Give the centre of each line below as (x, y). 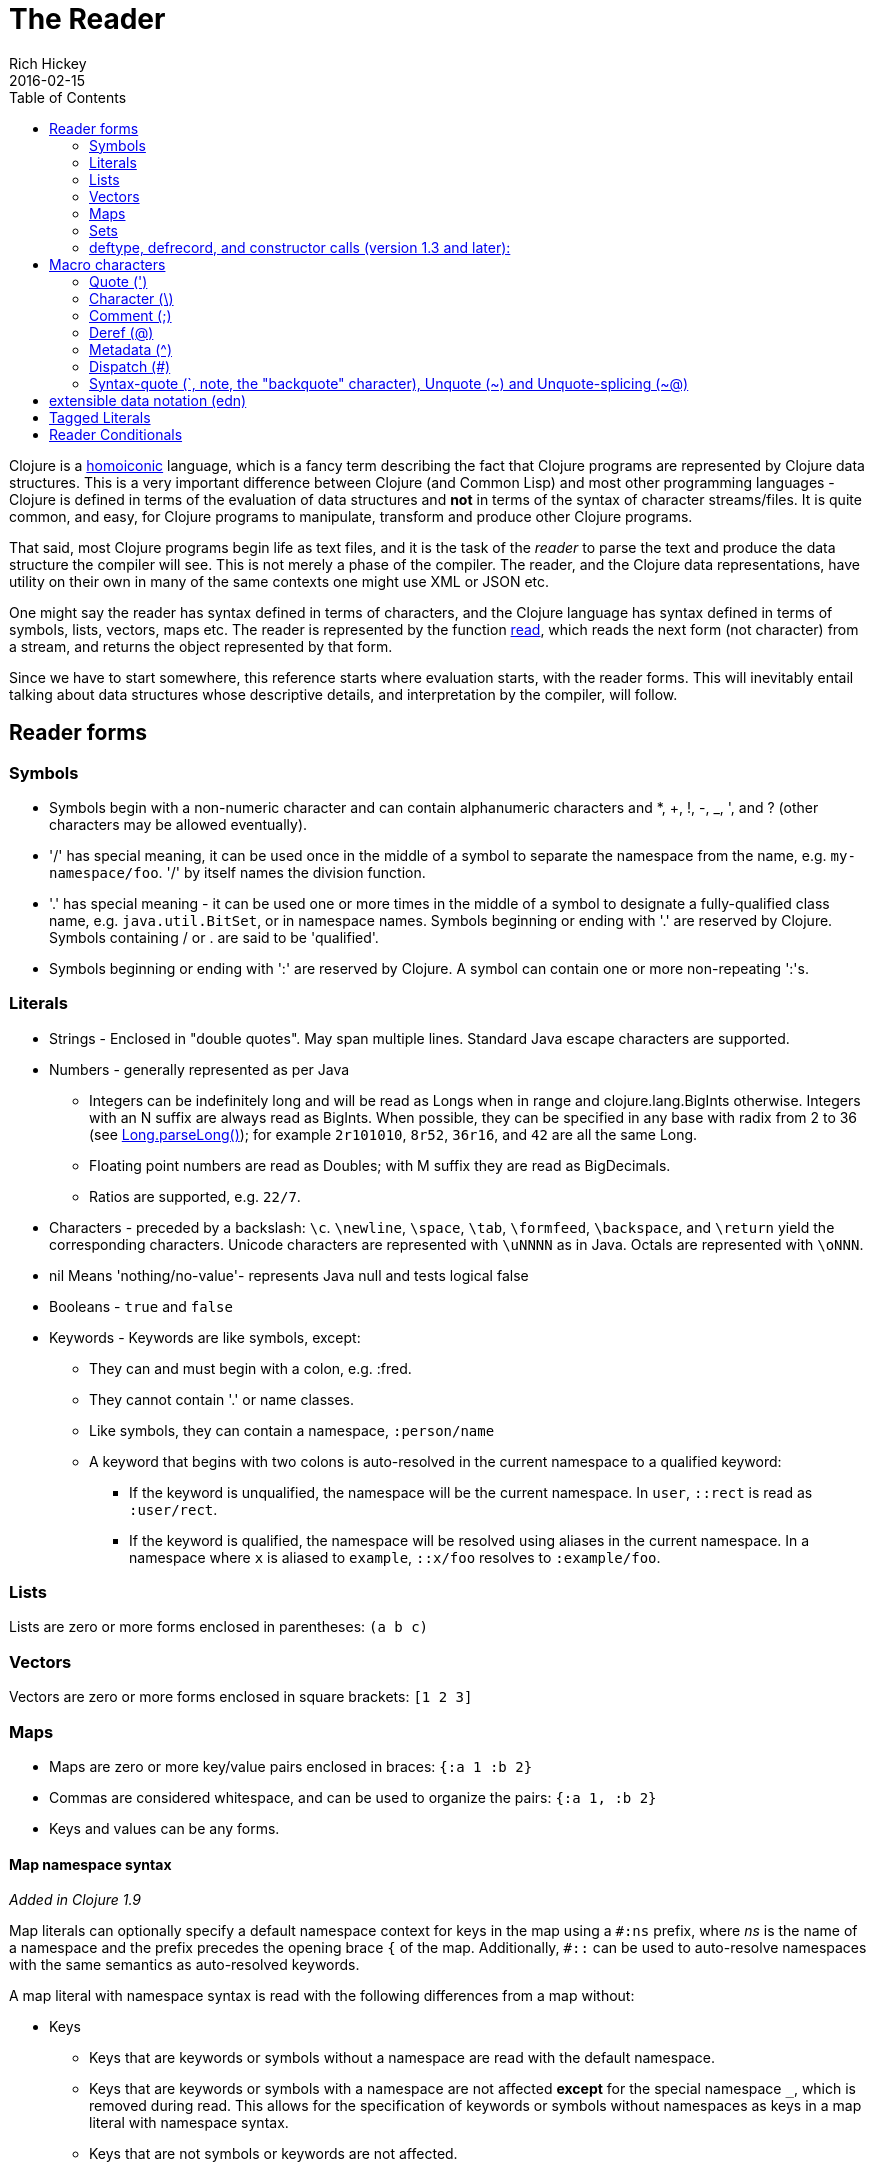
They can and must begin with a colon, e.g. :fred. (250, 1368)
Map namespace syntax (90, 1864)
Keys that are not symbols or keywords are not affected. (273, 2154)
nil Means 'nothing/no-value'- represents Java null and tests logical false (289, 1275)
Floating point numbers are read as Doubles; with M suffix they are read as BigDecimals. (380, 1165)
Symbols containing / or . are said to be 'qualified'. (214, 937)
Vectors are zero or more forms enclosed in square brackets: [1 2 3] (241, 1697)
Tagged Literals (100, 417)
